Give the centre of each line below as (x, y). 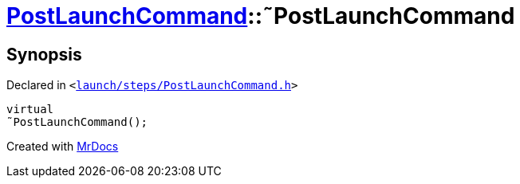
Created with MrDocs (63, 147)
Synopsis (44, 54)
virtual (30, 110)
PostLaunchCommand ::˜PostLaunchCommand (261, 16)
